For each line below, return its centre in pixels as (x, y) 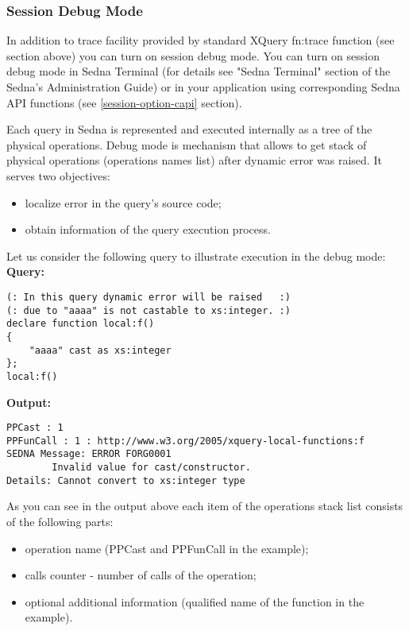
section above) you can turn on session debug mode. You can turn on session (193, 55)
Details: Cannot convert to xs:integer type (126, 480)
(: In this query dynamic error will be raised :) (149, 297)
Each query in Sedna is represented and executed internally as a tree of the (189, 129)
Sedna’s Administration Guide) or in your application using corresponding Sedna (203, 87)
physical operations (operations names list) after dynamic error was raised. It (194, 160)
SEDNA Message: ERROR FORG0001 (89, 454)
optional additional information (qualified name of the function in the (195, 601)
